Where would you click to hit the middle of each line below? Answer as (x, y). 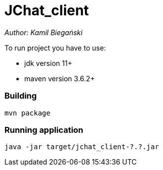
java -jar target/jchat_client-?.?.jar (82, 147)
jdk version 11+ (48, 63)
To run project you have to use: (55, 48)
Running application (44, 130)
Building (21, 96)
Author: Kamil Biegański (44, 32)
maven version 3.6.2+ (60, 78)
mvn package (27, 113)
